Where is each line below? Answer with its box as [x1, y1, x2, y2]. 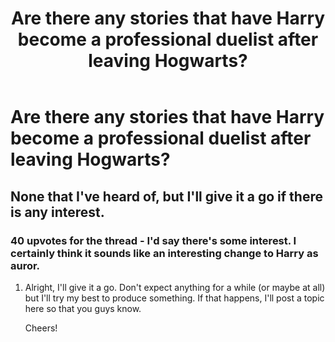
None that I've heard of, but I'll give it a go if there [10, 188, 323, 205]
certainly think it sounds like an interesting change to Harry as [10, 246, 319, 260]
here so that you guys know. [24, 302, 142, 314]
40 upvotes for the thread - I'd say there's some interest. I [10, 233, 297, 247]
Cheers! [24, 322, 58, 334]
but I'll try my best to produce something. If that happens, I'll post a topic [24, 292, 325, 304]
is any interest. [10, 203, 105, 221]
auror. [10, 258, 41, 272]
